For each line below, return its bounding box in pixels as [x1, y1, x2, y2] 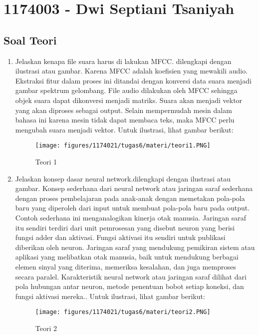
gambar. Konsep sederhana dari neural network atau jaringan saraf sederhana [15, 183, 253, 193]
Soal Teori [3, 32, 57, 47]
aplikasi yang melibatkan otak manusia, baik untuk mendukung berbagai [15, 251, 239, 262]
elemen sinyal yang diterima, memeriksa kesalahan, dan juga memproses [15, 261, 236, 271]
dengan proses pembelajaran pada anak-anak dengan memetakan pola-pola [15, 192, 245, 203]
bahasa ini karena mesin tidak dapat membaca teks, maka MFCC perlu [15, 114, 235, 125]
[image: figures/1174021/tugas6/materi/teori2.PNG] [35, 308, 211, 316]
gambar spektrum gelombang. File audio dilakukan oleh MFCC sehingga [15, 85, 238, 95]
